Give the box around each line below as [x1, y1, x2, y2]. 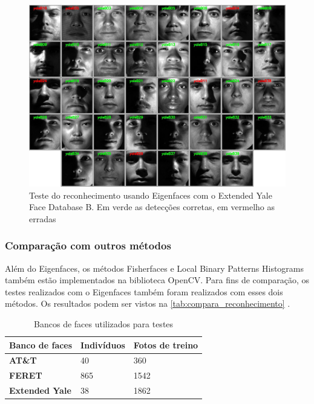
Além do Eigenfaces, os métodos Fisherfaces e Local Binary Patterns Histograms [5, 261, 304, 274]
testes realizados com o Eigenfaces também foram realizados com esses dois [5, 285, 283, 298]
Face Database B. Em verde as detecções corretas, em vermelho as [29, 200, 275, 213]
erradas [29, 212, 56, 225]
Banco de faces [9, 338, 73, 351]
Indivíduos [80, 338, 125, 351]
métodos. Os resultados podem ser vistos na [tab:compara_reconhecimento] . [5, 297, 290, 310]
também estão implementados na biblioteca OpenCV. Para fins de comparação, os [5, 274, 309, 286]
